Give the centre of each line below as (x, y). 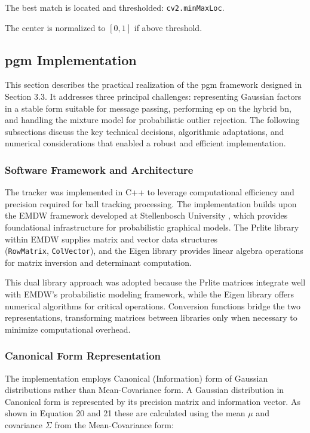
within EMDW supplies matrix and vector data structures (111, 239)
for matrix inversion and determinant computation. (98, 262)
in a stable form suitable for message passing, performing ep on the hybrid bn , (148, 108)
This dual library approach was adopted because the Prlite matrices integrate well (155, 282)
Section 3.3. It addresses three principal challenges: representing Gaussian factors (153, 96)
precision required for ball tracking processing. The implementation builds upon (151, 203)
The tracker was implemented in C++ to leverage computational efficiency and (150, 192)
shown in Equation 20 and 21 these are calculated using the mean (125, 413)
